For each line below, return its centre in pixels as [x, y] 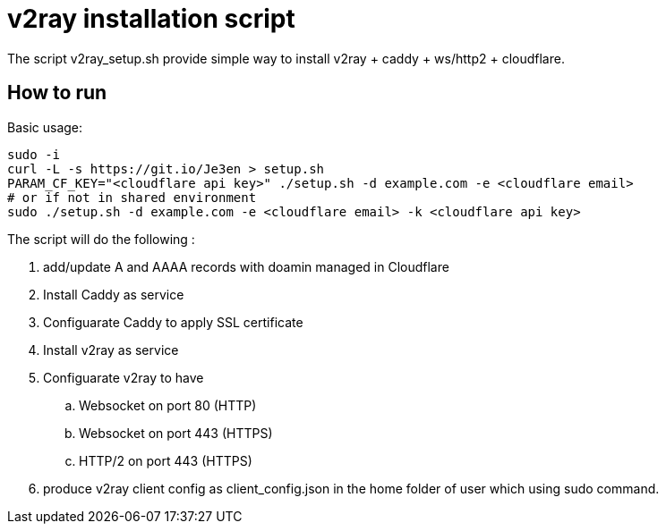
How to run [57, 93]
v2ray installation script [151, 19]
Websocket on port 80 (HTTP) [168, 405]
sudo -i [34, 154]
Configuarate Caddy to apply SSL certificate [173, 322]
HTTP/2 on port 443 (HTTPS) [166, 460]
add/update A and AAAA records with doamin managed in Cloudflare [246, 266]
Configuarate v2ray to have [124, 377]
